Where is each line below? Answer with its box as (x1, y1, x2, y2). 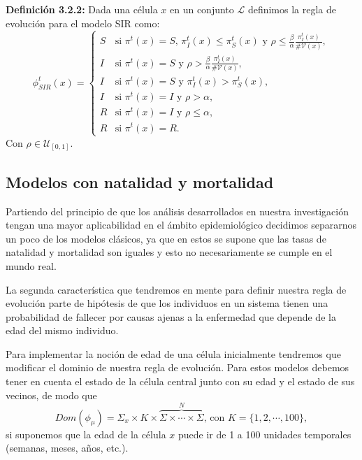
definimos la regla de (247, 2, 337, 16)
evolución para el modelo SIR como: (6, 15, 160, 30)
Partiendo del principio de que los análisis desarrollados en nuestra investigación (6, 203, 349, 218)
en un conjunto (170, 2, 234, 16)
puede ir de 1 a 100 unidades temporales (178, 426, 352, 441)
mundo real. (6, 258, 57, 273)
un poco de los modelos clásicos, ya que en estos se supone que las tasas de (6, 231, 326, 245)
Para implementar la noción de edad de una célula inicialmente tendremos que (6, 346, 341, 361)
